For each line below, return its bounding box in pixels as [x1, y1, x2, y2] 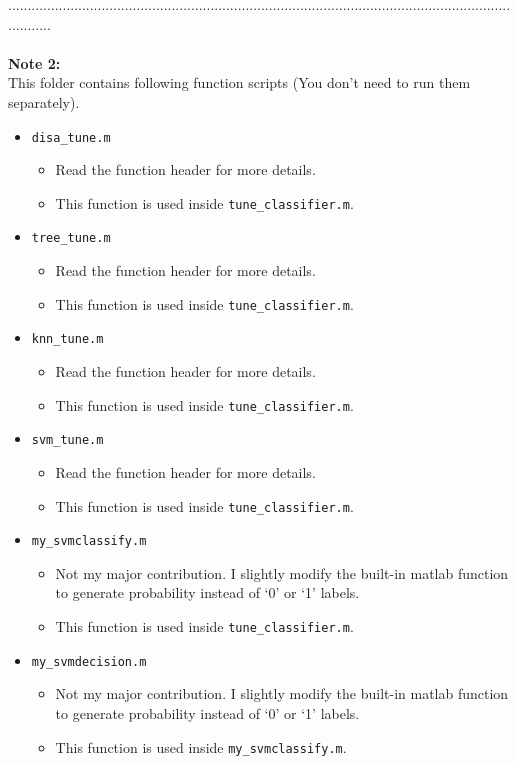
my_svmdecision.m [31, 654, 147, 669]
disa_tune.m [31, 130, 111, 145]
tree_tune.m [31, 231, 111, 246]
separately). [8, 91, 80, 112]
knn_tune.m [31, 332, 104, 347]
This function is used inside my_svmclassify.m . [55, 736, 347, 757]
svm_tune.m [31, 433, 104, 448]
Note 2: [8, 52, 61, 73]
